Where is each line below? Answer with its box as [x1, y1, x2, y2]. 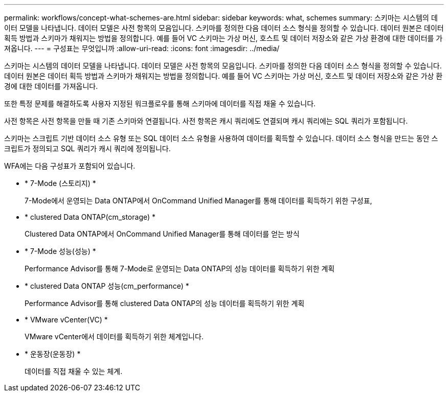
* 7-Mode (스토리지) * [25, 179, 96, 188]
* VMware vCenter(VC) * [25, 315, 108, 324]
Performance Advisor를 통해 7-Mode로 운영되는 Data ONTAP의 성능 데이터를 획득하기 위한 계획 [25, 264, 335, 273]
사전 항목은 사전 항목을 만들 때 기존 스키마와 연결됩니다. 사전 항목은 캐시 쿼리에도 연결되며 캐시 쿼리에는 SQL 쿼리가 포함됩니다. [4, 117, 408, 125]
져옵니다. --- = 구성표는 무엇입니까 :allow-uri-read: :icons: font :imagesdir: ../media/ [4, 44, 280, 53]
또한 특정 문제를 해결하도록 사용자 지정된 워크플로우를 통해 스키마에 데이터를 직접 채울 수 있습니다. [4, 99, 316, 108]
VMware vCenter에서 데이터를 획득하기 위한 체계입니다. [25, 332, 204, 341]
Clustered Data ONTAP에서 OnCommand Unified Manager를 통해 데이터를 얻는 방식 [25, 229, 300, 238]
